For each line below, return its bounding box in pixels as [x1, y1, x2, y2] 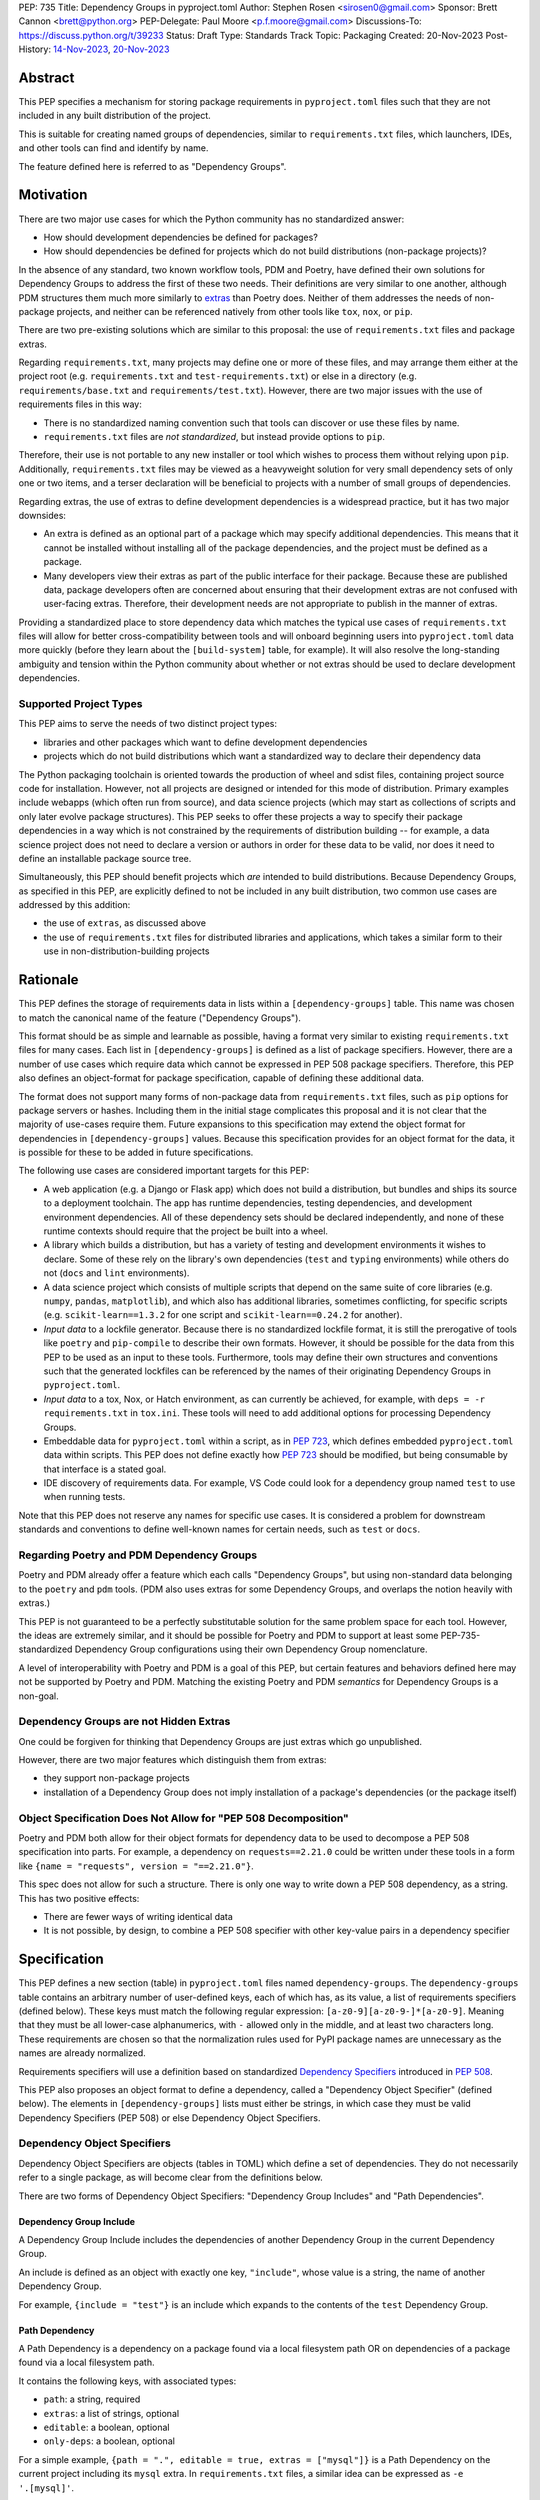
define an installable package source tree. [18, 852, 192, 864]
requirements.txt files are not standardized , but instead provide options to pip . [43, 431, 385, 443]
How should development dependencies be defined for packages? [43, 231, 319, 243]
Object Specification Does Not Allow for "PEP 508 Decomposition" [18, 1811, 349, 1825]
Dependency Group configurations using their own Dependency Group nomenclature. [74, 1643, 428, 1655]
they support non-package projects [43, 1772, 190, 1784]
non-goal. [18, 1690, 59, 1702]
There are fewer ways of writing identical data [43, 1910, 234, 1922]
